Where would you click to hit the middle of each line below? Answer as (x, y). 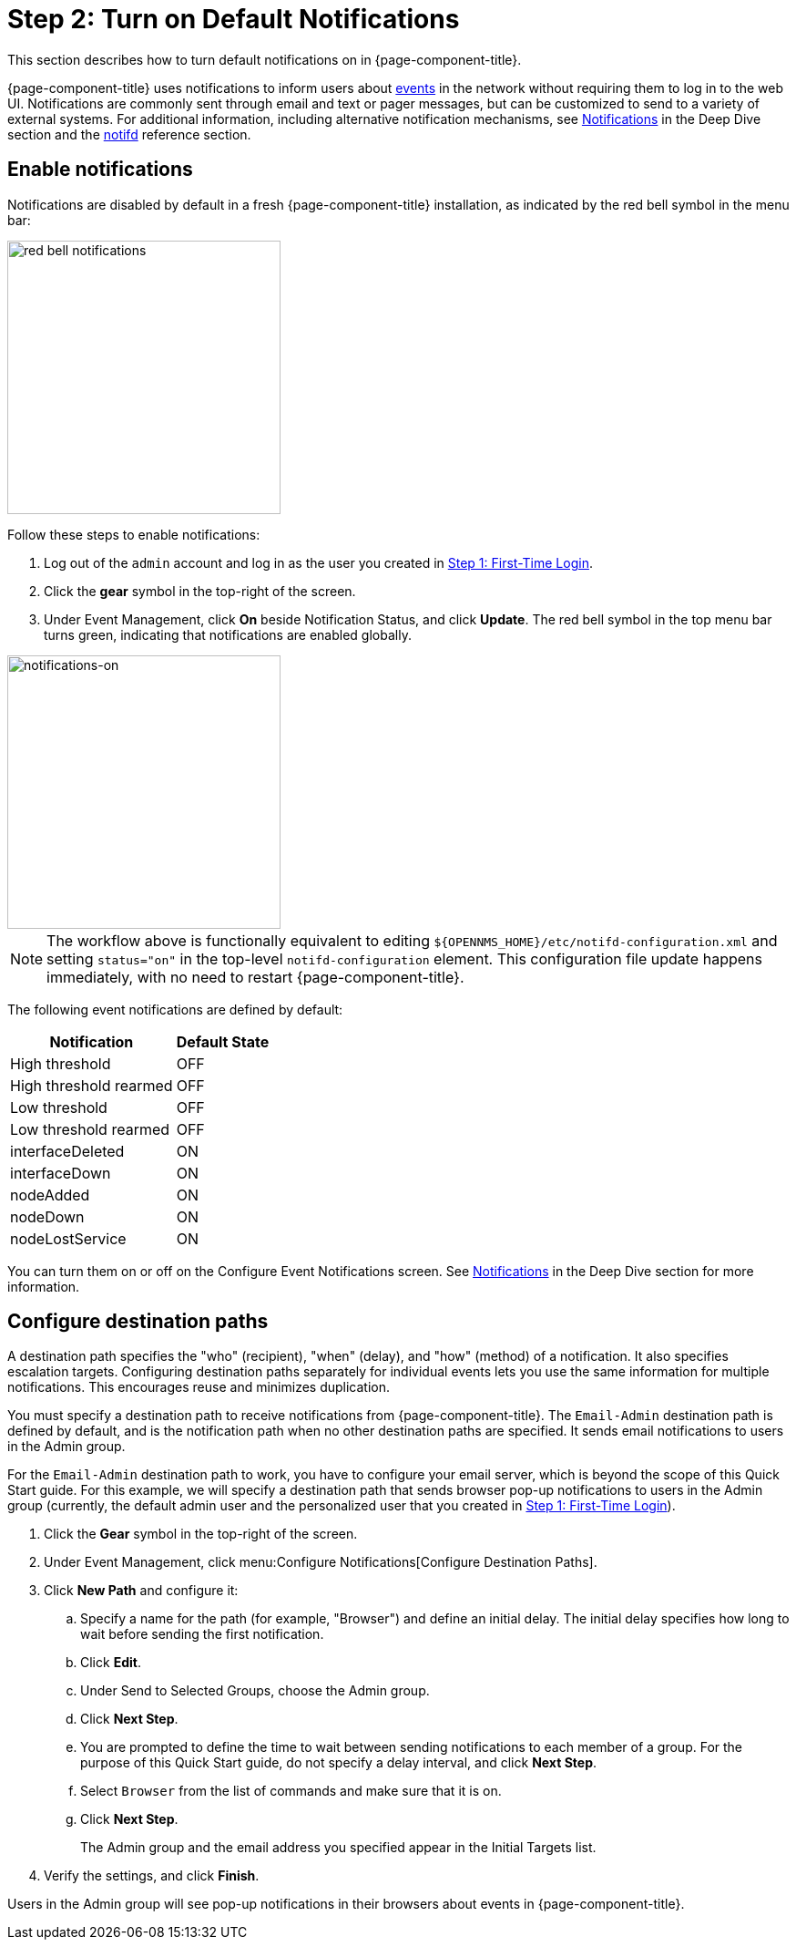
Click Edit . (111, 1663)
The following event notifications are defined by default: (175, 1009)
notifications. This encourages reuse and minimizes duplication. (199, 1387)
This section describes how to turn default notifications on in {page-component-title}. (265, 59)
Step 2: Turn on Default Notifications (234, 19)
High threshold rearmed (92, 1085)
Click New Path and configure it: (141, 1591)
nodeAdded (50, 1195)
